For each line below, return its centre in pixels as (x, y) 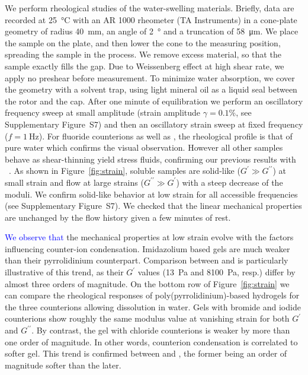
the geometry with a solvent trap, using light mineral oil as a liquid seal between (151, 89)
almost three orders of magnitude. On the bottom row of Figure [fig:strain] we (147, 283)
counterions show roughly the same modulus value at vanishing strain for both (147, 318)
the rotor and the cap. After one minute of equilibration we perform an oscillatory (154, 101)
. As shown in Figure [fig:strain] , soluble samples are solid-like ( (125, 171)
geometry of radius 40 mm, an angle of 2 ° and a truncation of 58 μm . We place (152, 31)
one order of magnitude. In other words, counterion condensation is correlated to (151, 341)
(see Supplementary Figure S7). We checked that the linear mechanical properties (153, 206)
